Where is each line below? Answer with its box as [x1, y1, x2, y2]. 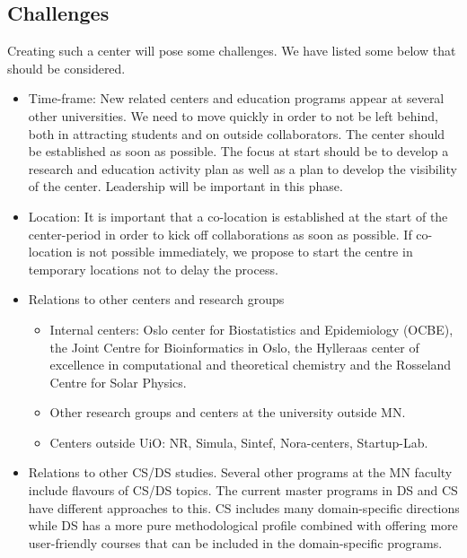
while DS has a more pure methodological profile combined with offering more [28, 516, 458, 535]
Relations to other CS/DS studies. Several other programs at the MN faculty [28, 463, 453, 482]
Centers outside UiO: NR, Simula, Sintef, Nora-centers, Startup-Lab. [49, 432, 428, 451]
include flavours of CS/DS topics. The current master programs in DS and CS [28, 481, 458, 500]
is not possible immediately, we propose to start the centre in [76, 242, 413, 261]
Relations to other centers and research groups [28, 290, 285, 309]
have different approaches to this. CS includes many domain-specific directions [28, 498, 460, 517]
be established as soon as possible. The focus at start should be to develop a [28, 142, 449, 161]
